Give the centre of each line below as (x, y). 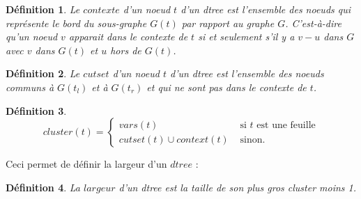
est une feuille (286, 125)
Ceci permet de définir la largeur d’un (86, 164)
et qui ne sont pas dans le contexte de (226, 87)
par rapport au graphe (228, 23)
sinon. (253, 140)
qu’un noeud (32, 37)
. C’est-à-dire (313, 23)
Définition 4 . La (43, 187)
